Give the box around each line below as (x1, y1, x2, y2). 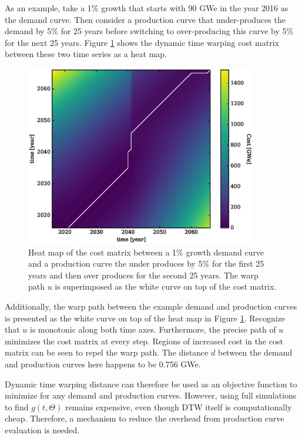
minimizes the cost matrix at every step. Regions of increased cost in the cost (5, 334, 284, 347)
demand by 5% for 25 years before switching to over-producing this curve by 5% (5, 25, 294, 37)
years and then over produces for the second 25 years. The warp (28, 268, 259, 281)
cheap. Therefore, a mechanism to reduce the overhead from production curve (5, 412, 284, 424)
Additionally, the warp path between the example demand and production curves (5, 300, 297, 313)
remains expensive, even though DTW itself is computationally (65, 400, 292, 413)
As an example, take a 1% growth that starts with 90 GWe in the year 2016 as (5, 2, 288, 14)
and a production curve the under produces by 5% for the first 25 (28, 257, 264, 270)
